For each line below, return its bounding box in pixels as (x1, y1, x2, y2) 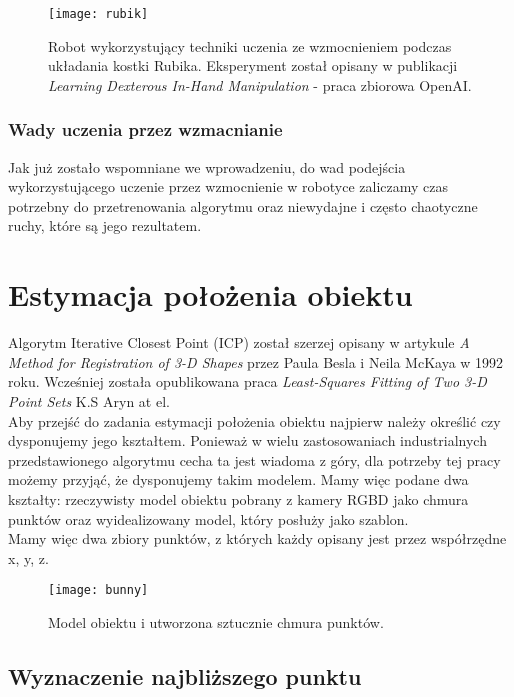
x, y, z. (8, 547, 49, 568)
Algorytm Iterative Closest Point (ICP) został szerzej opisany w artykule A (8, 332, 470, 353)
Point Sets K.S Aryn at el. (8, 390, 170, 411)
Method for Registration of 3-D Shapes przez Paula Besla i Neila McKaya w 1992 (8, 351, 504, 372)
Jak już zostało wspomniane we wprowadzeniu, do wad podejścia (8, 156, 406, 177)
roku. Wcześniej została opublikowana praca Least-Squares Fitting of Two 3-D (8, 371, 487, 392)
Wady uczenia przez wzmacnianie (8, 117, 283, 142)
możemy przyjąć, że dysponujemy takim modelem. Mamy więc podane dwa (8, 469, 469, 490)
